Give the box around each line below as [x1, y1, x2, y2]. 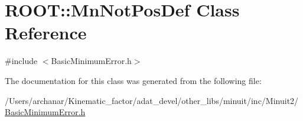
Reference [5, 21, 87, 45]
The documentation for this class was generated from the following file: [5, 74, 262, 86]
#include [5, 55, 38, 67]
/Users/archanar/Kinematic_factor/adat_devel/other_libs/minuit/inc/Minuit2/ [5, 94, 299, 106]
